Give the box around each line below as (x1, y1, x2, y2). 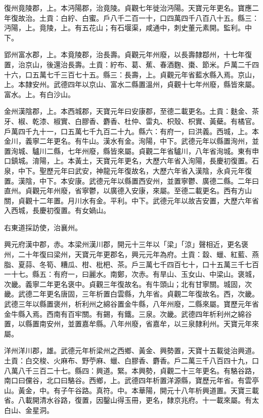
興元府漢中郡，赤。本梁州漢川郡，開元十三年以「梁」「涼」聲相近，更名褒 (4, 239, 248, 249)
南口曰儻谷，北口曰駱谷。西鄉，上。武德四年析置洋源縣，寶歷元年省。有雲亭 (4, 375, 259, 386)
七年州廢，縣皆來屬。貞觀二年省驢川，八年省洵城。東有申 (67, 145, 259, 156)
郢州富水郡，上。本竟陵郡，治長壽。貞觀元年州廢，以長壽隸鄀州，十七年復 (4, 49, 252, 60)
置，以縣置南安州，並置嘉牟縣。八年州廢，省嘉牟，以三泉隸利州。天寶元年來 (4, 318, 259, 329)
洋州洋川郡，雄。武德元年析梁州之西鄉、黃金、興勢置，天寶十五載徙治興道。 (4, 345, 259, 356)
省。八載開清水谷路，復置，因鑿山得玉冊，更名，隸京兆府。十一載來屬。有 (4, 395, 252, 405)
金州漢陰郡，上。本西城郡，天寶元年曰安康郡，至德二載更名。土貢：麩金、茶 (4, 106, 259, 116)
